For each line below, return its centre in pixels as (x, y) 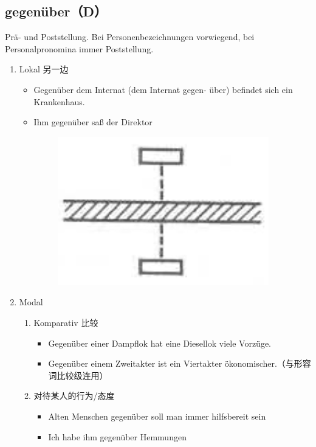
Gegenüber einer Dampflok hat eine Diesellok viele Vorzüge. (160, 343)
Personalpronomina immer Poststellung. (79, 48)
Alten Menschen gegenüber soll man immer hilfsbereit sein (157, 416)
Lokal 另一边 (44, 69)
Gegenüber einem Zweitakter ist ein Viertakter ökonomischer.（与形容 (180, 363)
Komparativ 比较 (66, 322)
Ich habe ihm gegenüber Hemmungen (117, 436)
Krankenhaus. (59, 101)
